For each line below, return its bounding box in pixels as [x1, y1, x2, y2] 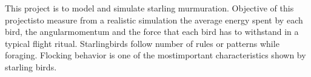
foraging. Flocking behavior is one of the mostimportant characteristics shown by [5, 49, 306, 61]
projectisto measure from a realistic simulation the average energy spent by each [5, 13, 303, 26]
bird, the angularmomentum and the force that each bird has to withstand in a [5, 25, 299, 38]
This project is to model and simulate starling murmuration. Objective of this [5, 2, 294, 14]
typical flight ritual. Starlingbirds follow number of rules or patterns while [5, 37, 279, 49]
